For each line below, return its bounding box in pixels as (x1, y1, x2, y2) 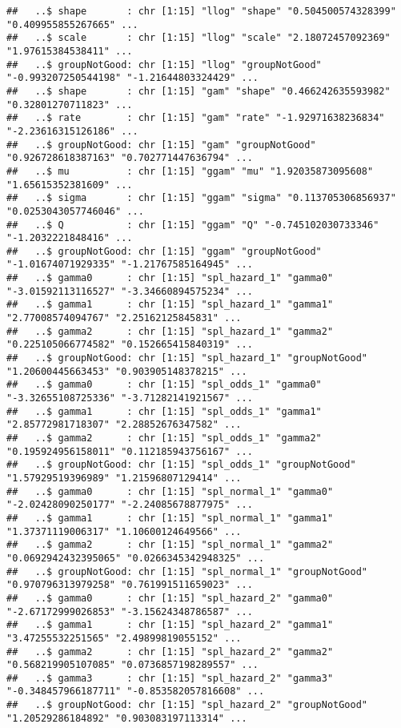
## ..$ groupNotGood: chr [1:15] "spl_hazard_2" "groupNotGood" (6, 699, 368, 711)
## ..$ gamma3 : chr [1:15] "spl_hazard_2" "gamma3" (6, 672, 334, 684)
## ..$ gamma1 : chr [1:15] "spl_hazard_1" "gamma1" (6, 299, 334, 311)
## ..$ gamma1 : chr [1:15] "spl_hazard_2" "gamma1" (6, 619, 334, 631)
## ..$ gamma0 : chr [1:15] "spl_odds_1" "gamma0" (6, 379, 322, 391)
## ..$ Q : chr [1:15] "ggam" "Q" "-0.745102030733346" (6, 219, 379, 231)
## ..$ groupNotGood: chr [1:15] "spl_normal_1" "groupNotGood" (6, 565, 368, 577)
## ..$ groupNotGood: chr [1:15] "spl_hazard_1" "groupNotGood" (6, 352, 368, 364)
